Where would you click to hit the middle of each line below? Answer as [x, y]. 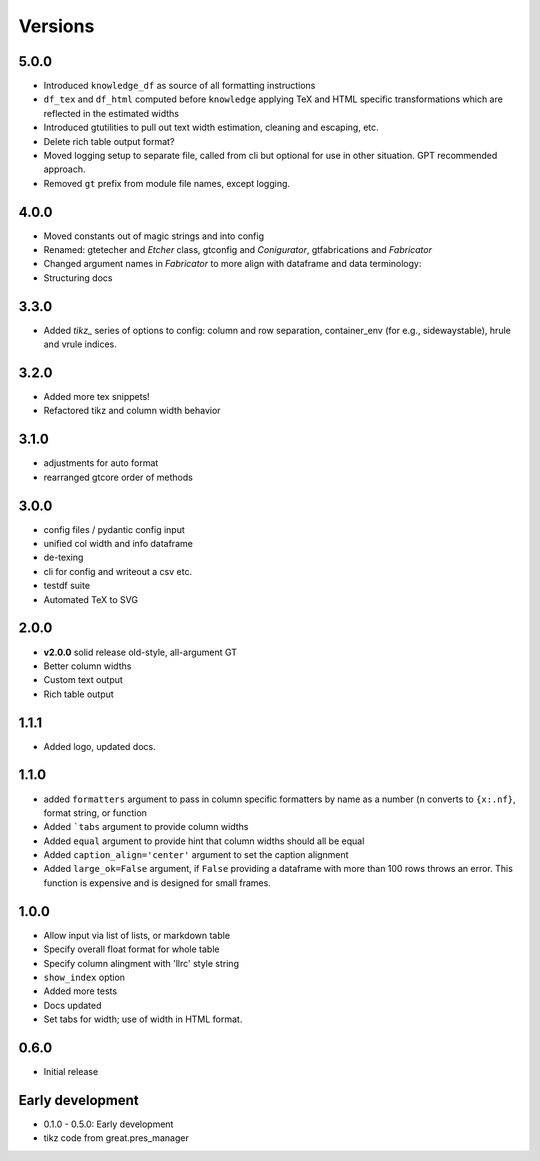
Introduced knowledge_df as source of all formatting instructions [179, 86]
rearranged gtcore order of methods [118, 477]
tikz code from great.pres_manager [116, 1138]
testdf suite [66, 586]
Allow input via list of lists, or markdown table [136, 935]
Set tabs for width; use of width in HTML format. [143, 1019]
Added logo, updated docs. [99, 746]
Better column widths [87, 666]
